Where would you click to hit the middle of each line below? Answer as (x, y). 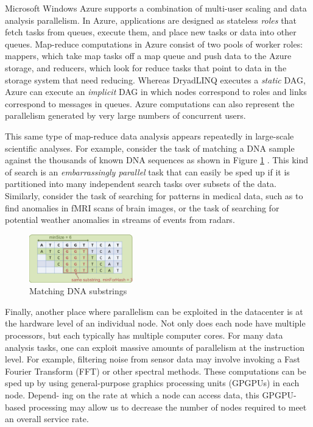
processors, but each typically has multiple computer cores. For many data (144, 335)
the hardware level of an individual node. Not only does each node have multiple (155, 323)
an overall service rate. (47, 419)
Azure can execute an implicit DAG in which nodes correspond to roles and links (156, 92)
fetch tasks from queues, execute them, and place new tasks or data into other (151, 32)
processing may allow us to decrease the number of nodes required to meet (167, 407)
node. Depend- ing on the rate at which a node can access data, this (132, 395)
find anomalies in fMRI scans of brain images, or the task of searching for (142, 207)
